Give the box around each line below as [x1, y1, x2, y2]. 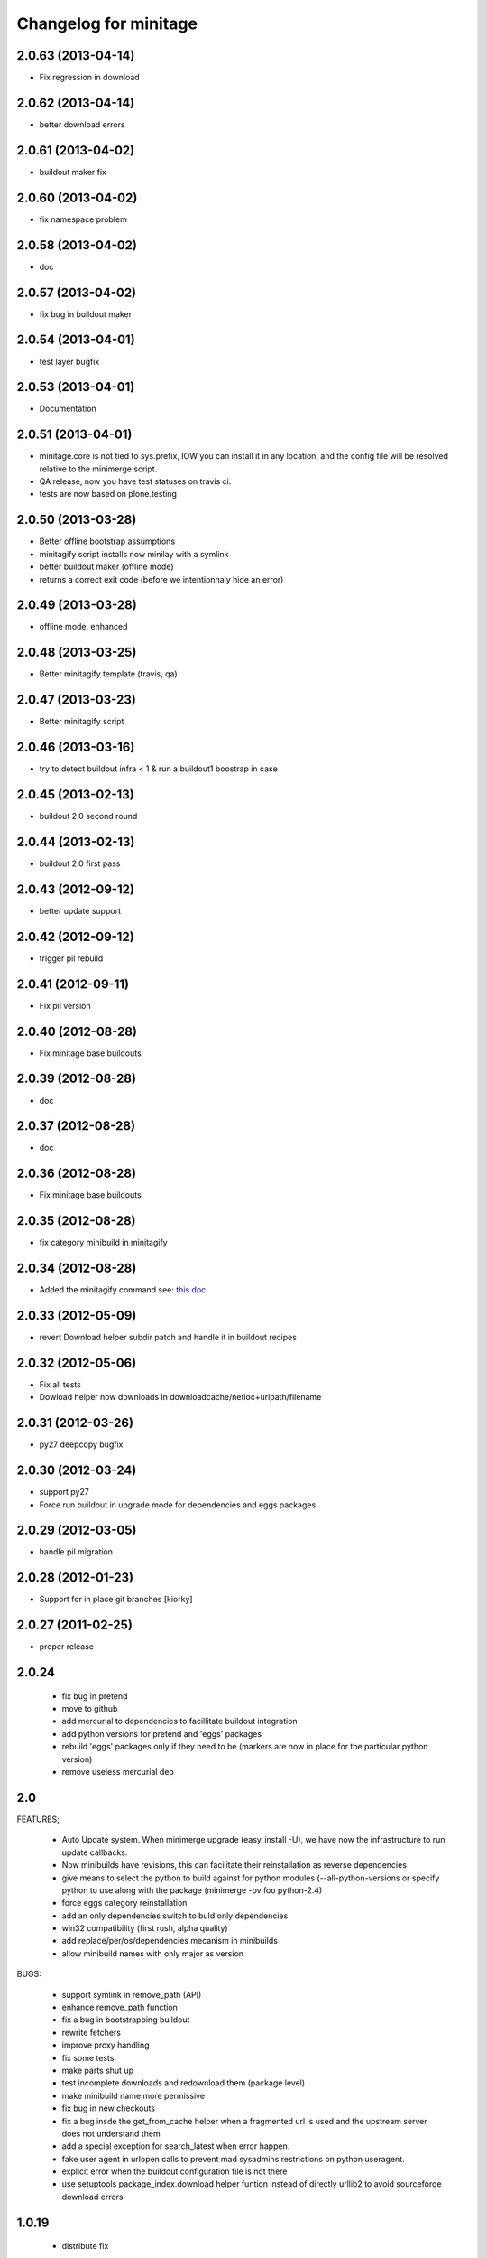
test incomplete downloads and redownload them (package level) [61, 2077, 306, 2088]
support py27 [39, 1487, 89, 1498]
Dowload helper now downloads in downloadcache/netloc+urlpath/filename [39, 1392, 322, 1403]
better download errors [39, 118, 125, 130]
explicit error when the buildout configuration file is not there [61, 2166, 288, 2177]
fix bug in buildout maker [39, 308, 133, 320]
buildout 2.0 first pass [39, 858, 121, 869]
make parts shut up [61, 2065, 134, 2076]
